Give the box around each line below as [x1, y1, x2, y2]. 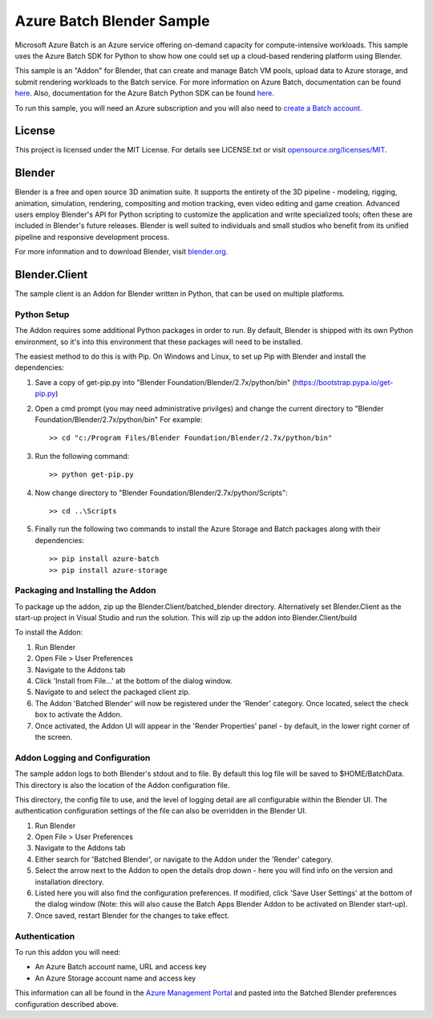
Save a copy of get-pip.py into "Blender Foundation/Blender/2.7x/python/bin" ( [34, 377, 296, 387]
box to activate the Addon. [34, 710, 123, 720]
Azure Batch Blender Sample [14, 12, 210, 30]
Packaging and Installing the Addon [14, 585, 156, 596]
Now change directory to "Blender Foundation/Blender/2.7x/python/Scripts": [34, 488, 288, 497]
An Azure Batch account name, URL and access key [34, 962, 207, 972]
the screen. [34, 733, 73, 741]
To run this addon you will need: [14, 947, 121, 956]
